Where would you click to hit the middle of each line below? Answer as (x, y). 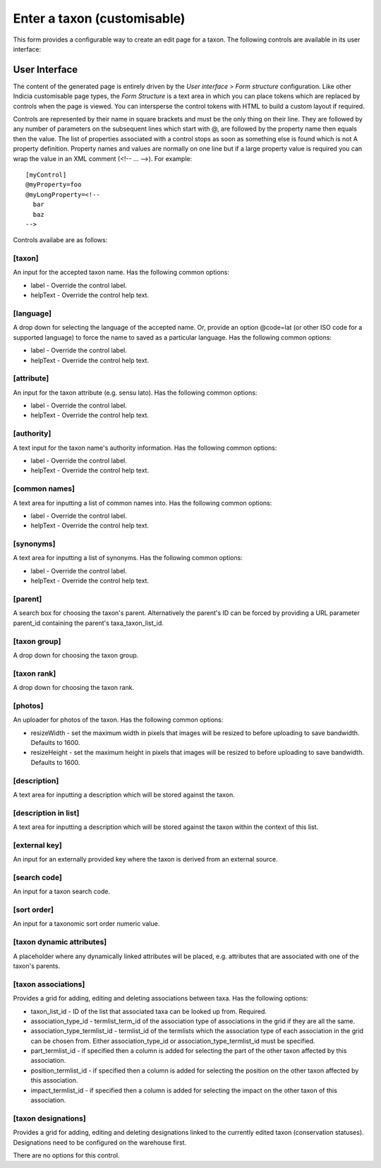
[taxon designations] (49, 1118)
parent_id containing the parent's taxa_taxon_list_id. (88, 623)
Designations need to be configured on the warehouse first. (100, 1142)
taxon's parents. (36, 966)
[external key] (38, 845)
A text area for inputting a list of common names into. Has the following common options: (143, 503)
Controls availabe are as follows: (60, 240)
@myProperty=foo (54, 185)
